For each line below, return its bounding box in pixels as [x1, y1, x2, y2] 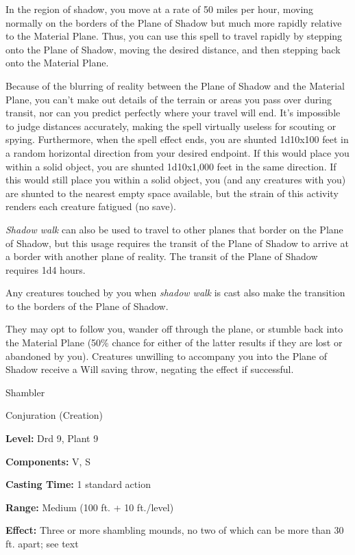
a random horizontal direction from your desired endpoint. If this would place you [5, 145, 350, 159]
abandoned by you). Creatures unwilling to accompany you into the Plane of [5, 348, 327, 363]
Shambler [5, 385, 45, 399]
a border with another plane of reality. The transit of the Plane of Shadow [5, 249, 318, 263]
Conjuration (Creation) [5, 408, 103, 422]
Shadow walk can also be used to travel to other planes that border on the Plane [5, 222, 343, 236]
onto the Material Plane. [5, 55, 109, 70]
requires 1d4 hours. [5, 262, 86, 276]
